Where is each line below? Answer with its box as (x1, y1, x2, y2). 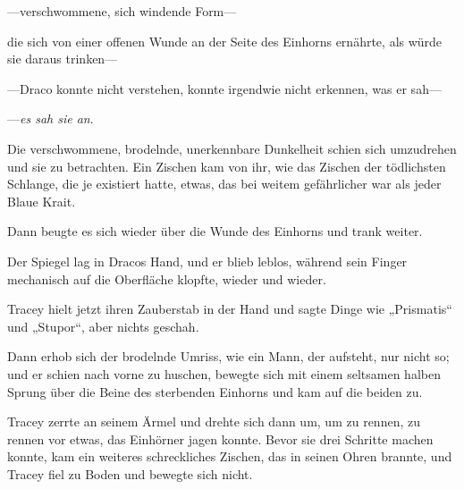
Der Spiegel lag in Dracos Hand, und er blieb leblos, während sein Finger (7, 251, 408, 270)
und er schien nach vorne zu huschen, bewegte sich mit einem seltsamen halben (7, 364, 441, 383)
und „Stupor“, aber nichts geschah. (7, 316, 199, 335)
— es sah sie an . (7, 109, 94, 128)
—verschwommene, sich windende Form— (7, 2, 237, 20)
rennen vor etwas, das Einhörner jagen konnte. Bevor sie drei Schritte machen (7, 429, 434, 448)
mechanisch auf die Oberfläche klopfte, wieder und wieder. (7, 269, 326, 288)
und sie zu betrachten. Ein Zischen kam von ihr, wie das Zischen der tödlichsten (7, 156, 446, 175)
